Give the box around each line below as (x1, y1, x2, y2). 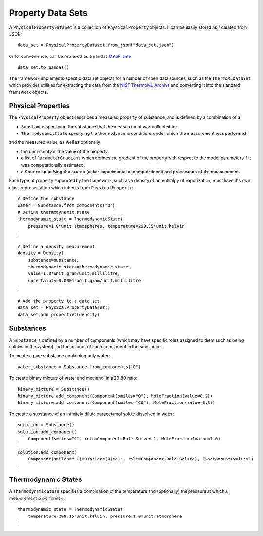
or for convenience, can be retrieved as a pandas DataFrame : (9, 53, 132, 59)
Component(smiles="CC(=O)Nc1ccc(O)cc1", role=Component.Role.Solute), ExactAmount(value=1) (27, 456, 254, 462)
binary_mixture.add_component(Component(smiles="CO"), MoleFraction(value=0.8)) (18, 400, 216, 405)
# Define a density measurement (18, 244, 95, 249)
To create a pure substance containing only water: (9, 353, 110, 359)
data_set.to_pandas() (18, 65, 69, 70)
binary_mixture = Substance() (18, 386, 90, 392)
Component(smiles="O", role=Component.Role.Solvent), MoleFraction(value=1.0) (27, 436, 221, 441)
